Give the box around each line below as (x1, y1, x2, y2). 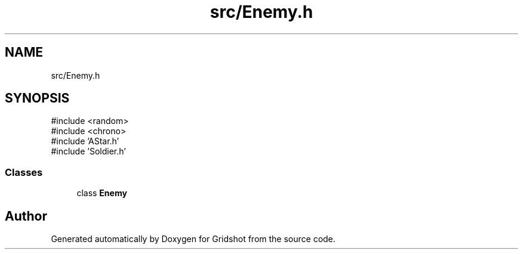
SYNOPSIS (5, 91, 70, 106)
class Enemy (76, 188, 127, 199)
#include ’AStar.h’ (51, 136, 119, 147)
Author (5, 208, 47, 224)
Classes (5, 166, 43, 178)
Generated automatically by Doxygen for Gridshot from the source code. (51, 234, 336, 244)
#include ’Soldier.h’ (51, 146, 126, 157)
